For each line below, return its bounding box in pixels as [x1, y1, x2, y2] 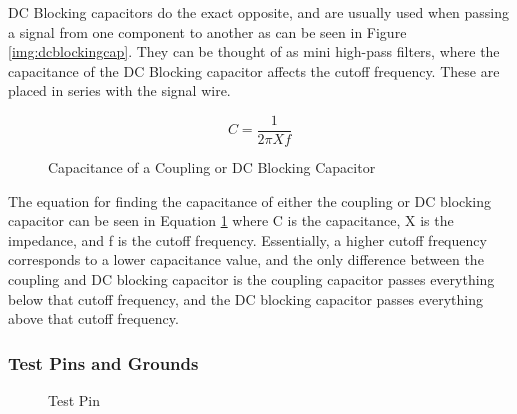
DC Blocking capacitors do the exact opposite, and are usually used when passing [8, 2, 510, 22]
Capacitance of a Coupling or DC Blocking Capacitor [48, 157, 376, 178]
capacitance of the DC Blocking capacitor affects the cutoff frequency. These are [8, 60, 500, 81]
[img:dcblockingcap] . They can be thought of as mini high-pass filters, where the [8, 41, 500, 62]
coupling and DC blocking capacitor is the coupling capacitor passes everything [8, 269, 495, 289]
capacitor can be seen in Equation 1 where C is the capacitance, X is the [8, 210, 454, 231]
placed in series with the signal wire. [8, 80, 231, 101]
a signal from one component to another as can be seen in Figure [8, 21, 407, 42]
